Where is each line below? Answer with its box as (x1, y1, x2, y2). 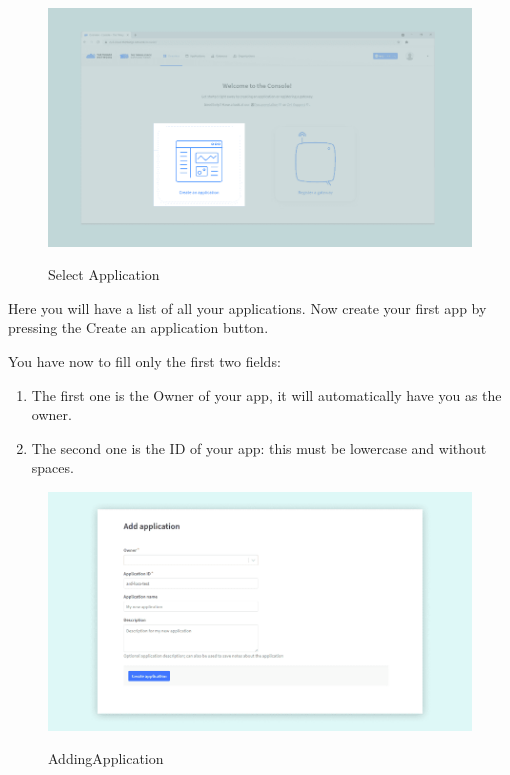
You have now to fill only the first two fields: (8, 351, 281, 372)
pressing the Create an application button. (8, 317, 269, 338)
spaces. (31, 457, 74, 478)
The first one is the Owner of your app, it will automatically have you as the (31, 384, 502, 405)
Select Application (48, 264, 160, 285)
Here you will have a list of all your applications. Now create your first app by (8, 297, 487, 318)
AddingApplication (48, 748, 164, 769)
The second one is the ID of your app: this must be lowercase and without (31, 437, 487, 458)
